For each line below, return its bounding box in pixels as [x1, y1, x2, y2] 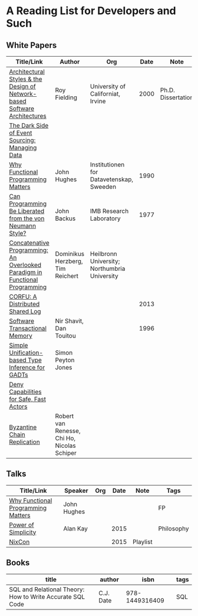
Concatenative [9, 239, 49, 247]
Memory [9, 332, 32, 340]
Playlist [132, 538, 153, 546]
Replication [9, 438, 40, 446]
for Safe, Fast [9, 395, 46, 403]
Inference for [9, 363, 45, 371]
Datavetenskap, [90, 175, 134, 184]
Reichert [55, 272, 78, 280]
